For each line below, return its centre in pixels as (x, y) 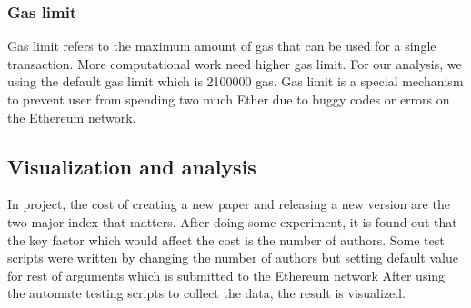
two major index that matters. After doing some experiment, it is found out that (232, 221)
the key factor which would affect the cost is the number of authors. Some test (226, 239)
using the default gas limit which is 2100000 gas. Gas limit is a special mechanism (235, 81)
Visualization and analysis (132, 166)
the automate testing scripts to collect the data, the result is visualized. (207, 293)
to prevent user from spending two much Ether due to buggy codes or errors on (229, 99)
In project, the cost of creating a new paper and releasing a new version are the (229, 204)
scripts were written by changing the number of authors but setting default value (233, 258)
